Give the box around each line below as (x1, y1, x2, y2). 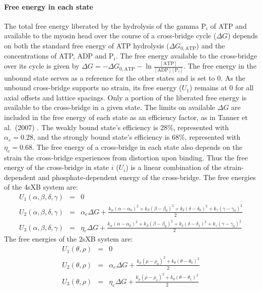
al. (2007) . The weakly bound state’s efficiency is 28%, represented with (4, 122, 229, 132)
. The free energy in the (183, 61, 256, 71)
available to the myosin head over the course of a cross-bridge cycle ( (4, 30, 217, 41)
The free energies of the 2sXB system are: (4, 234, 133, 244)
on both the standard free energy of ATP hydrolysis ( (4, 40, 169, 50)
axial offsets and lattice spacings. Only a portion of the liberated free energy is (4, 92, 247, 102)
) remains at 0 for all (189, 82, 254, 93)
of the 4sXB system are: (4, 182, 78, 192)
